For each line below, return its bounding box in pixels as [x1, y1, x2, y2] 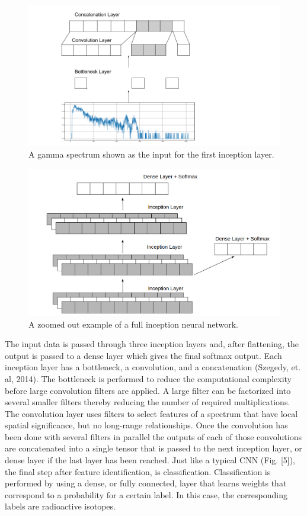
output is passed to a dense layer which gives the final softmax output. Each [5, 349, 282, 361]
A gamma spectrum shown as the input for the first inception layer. [28, 148, 274, 161]
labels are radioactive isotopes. [5, 500, 116, 512]
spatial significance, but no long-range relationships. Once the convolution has [5, 419, 288, 431]
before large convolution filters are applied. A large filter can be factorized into [5, 384, 291, 396]
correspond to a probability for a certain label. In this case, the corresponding [5, 488, 288, 501]
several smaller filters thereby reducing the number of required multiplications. [5, 396, 290, 408]
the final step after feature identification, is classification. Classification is [5, 465, 271, 477]
